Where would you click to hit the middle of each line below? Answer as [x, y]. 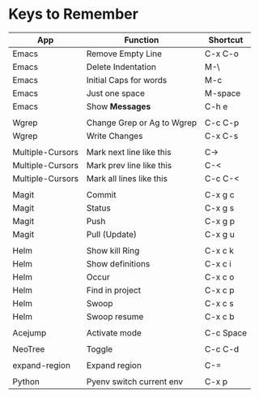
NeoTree [29, 348]
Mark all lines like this [127, 178]
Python [26, 381]
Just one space [116, 93]
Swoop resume [115, 316]
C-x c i [219, 263]
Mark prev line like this [129, 165]
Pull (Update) [112, 234]
